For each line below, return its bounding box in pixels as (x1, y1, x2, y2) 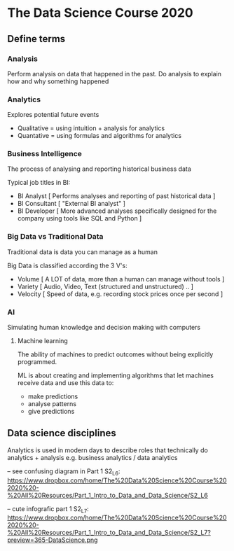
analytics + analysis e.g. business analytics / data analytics (7, 453, 178, 461)
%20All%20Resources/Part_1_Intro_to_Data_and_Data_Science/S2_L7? (7, 529, 212, 537)
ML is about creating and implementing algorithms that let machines (17, 371, 214, 379)
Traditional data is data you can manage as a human (7, 247, 158, 256)
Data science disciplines (7, 427, 117, 439)
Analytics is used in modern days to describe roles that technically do (7, 446, 208, 454)
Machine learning (17, 337, 68, 345)
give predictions (27, 407, 75, 416)
